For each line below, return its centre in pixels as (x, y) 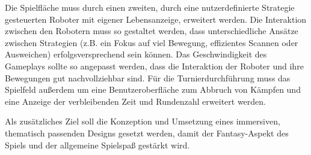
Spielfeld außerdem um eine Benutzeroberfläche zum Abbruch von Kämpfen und (153, 89)
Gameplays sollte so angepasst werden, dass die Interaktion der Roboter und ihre (154, 66)
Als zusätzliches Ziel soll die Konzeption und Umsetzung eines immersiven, (143, 121)
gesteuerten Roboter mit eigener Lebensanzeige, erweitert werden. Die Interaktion (156, 19)
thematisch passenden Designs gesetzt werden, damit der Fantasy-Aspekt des (147, 133)
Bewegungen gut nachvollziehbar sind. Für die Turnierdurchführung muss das (148, 77)
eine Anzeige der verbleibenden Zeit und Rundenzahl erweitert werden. (135, 101)
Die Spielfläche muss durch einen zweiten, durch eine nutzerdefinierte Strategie (150, 7)
